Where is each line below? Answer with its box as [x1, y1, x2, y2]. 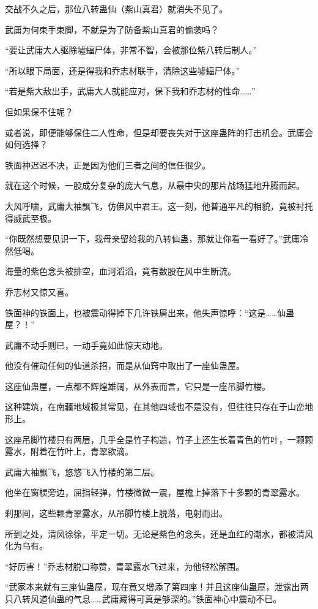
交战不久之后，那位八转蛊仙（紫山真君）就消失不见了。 [5, 2, 227, 15]
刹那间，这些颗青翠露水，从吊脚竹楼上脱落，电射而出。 [5, 507, 227, 520]
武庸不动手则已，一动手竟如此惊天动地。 [5, 338, 168, 351]
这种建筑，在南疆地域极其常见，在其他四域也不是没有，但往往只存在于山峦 [5, 400, 305, 413]
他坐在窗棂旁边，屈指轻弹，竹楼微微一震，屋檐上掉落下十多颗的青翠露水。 [5, 486, 305, 499]
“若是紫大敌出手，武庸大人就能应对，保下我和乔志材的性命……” [5, 85, 256, 97]
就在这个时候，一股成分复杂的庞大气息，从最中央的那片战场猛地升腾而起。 [5, 179, 305, 192]
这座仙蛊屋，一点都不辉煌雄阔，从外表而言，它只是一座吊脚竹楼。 [5, 379, 270, 392]
